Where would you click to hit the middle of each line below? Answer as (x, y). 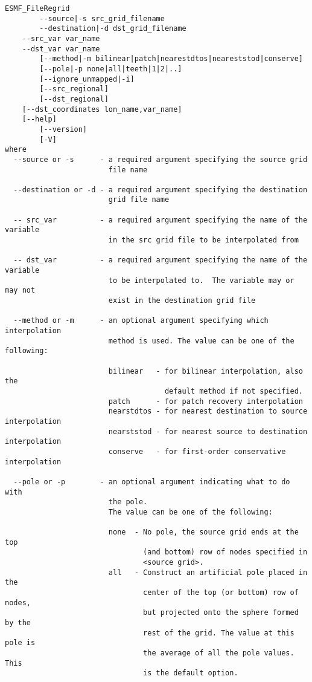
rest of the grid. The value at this (219, 633)
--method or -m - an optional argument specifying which (141, 321)
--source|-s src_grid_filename (102, 18)
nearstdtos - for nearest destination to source (208, 411)
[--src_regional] (74, 89)
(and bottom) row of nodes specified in (225, 552)
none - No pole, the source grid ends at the (203, 532)
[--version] (63, 129)
